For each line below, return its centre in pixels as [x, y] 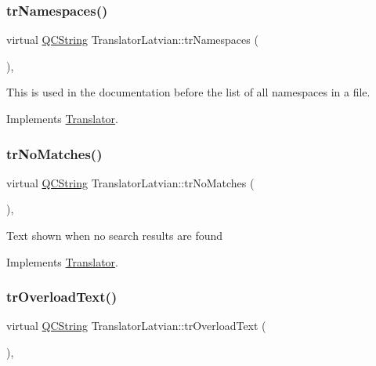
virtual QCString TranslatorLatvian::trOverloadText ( [136, 326]
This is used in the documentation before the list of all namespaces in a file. [188, 92]
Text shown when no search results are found [115, 235]
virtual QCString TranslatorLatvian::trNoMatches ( [130, 182]
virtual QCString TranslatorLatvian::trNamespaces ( [132, 40]
